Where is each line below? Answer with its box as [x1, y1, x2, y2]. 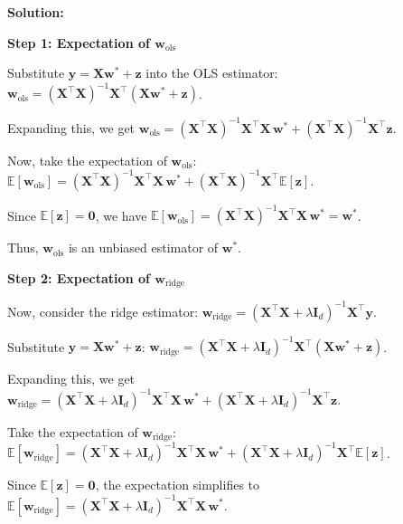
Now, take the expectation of [7, 150, 167, 169]
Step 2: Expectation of [7, 268, 150, 287]
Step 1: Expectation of [7, 33, 150, 52]
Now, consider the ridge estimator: [7, 301, 199, 320]
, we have [95, 205, 147, 224]
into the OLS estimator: [145, 63, 278, 82]
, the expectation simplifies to [95, 475, 260, 494]
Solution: [7, 3, 64, 21]
